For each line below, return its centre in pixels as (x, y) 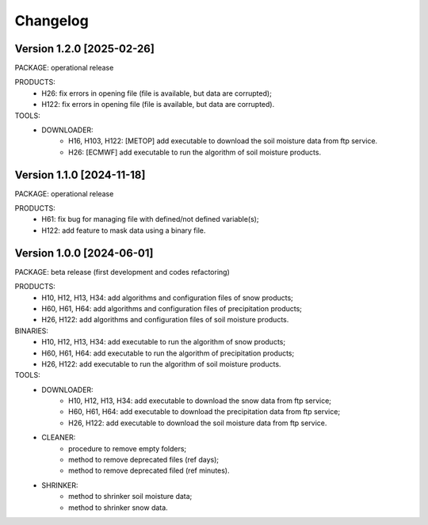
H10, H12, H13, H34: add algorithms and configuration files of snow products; (167, 298)
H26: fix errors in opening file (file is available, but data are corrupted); (157, 93)
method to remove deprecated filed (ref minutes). (149, 470)
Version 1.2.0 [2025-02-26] (84, 49)
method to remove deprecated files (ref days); (144, 460)
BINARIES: (32, 331)
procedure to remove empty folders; (128, 448)
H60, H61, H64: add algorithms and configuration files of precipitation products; (172, 308)
